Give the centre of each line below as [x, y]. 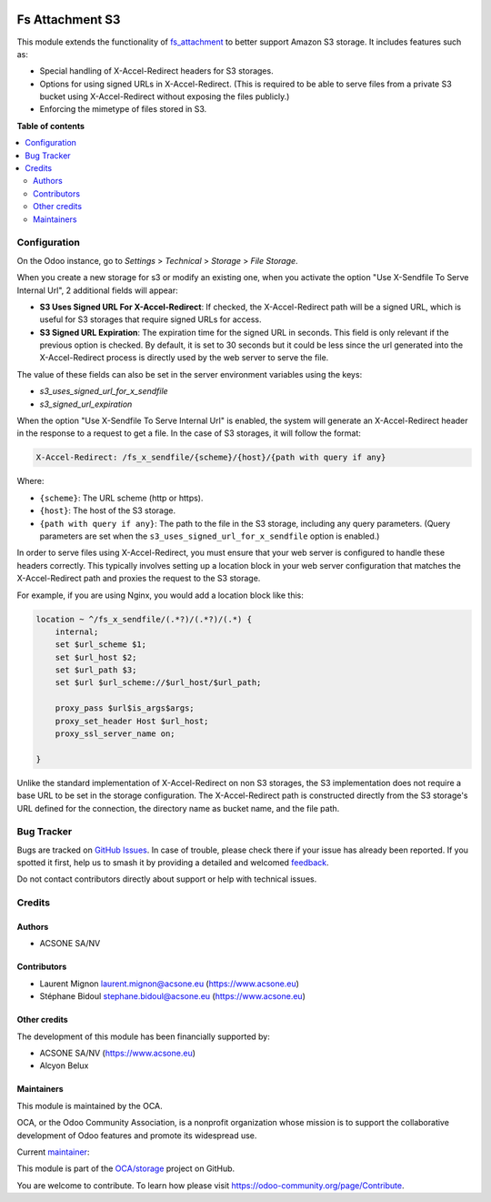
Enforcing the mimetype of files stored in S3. [123, 109]
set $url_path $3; [96, 670]
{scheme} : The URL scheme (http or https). [121, 498]
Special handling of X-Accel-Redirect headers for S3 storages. [156, 71]
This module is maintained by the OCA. [90, 1106]
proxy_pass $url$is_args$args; [125, 708]
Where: [30, 481]
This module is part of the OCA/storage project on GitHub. [126, 1168]
